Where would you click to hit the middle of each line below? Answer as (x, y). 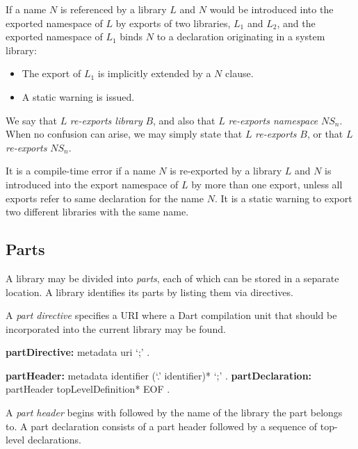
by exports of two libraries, (173, 23)
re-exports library (106, 120)
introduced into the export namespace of (92, 184)
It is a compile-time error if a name (81, 171)
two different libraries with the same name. (97, 212)
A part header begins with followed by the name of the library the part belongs (174, 413)
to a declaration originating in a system (241, 36)
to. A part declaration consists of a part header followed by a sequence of (162, 426)
